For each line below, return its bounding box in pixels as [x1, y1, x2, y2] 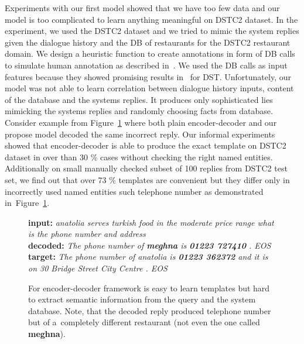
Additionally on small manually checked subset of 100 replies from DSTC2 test [5, 162, 288, 174]
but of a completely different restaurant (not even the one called [28, 316, 260, 328]
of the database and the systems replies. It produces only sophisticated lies [5, 93, 273, 105]
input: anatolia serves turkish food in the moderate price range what [28, 216, 274, 228]
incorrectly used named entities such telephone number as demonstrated [5, 185, 264, 197]
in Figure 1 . [5, 197, 50, 209]
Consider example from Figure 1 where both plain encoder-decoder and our [5, 116, 277, 128]
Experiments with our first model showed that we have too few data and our [5, 2, 280, 13]
